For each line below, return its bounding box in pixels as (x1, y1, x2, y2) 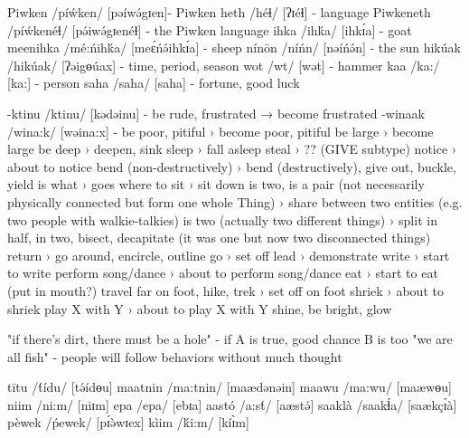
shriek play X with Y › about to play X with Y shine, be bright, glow (7, 299, 392, 318)
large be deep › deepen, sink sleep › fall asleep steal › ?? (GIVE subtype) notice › (7, 139, 457, 158)
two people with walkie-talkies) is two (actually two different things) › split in (7, 210, 437, 229)
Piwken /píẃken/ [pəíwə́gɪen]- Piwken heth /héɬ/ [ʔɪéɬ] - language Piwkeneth (7, 3, 431, 21)
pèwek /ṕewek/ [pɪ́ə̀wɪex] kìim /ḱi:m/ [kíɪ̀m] (7, 413, 249, 432)
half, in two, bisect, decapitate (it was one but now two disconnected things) (7, 228, 431, 247)
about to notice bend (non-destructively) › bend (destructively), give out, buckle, (7, 157, 456, 176)
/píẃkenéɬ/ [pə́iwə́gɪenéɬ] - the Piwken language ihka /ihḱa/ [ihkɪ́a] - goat (7, 20, 412, 39)
